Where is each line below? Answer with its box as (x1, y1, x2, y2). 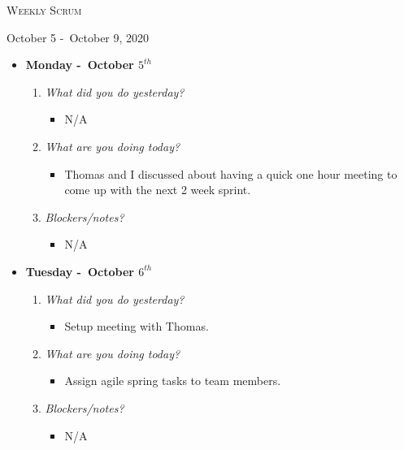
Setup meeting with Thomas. (64, 318, 209, 335)
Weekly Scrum (7, 2, 82, 18)
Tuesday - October (25, 262, 134, 279)
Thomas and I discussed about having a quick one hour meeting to (64, 165, 397, 182)
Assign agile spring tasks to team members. (64, 372, 281, 389)
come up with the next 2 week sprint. (64, 181, 251, 198)
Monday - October (25, 56, 134, 73)
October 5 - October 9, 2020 (7, 28, 150, 45)
